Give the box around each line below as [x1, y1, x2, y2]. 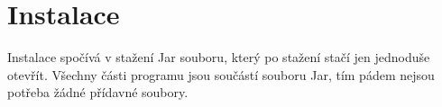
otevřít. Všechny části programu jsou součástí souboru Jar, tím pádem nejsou [7, 65, 435, 84]
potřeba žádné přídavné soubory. [7, 83, 189, 102]
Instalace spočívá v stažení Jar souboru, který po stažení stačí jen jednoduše [7, 48, 430, 67]
